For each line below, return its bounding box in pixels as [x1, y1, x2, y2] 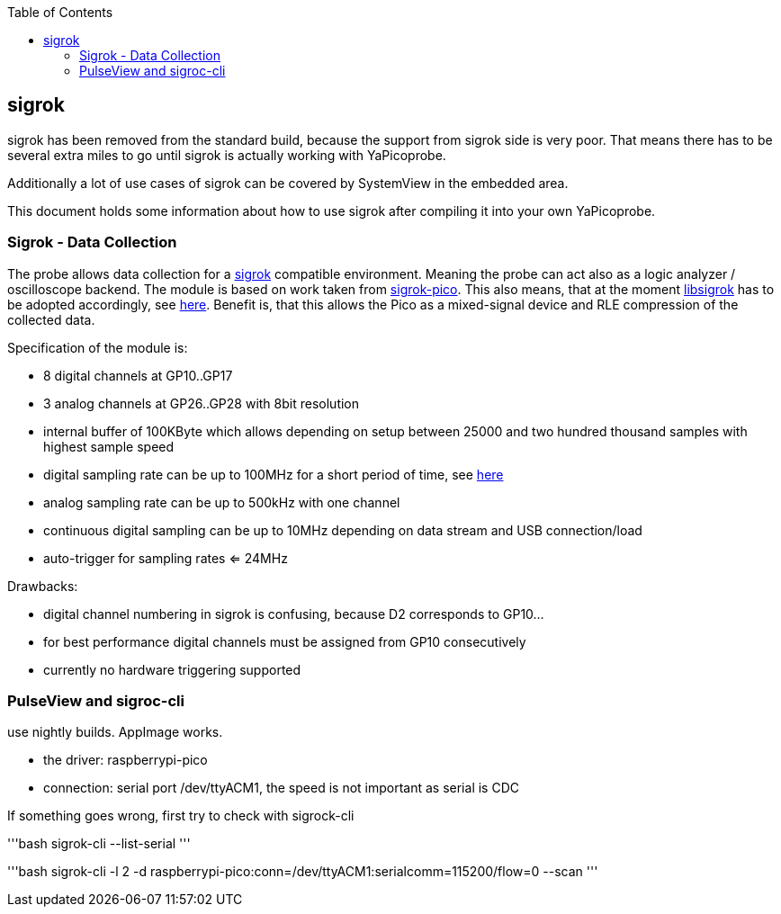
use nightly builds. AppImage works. [7, 724, 223, 740]
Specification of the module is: [7, 339, 188, 355]
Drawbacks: [7, 578, 78, 594]
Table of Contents [7, 4, 113, 20]
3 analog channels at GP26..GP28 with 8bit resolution [43, 395, 360, 411]
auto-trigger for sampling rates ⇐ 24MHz [43, 550, 288, 566]
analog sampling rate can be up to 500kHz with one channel [43, 494, 400, 510]
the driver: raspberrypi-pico [43, 752, 208, 768]
